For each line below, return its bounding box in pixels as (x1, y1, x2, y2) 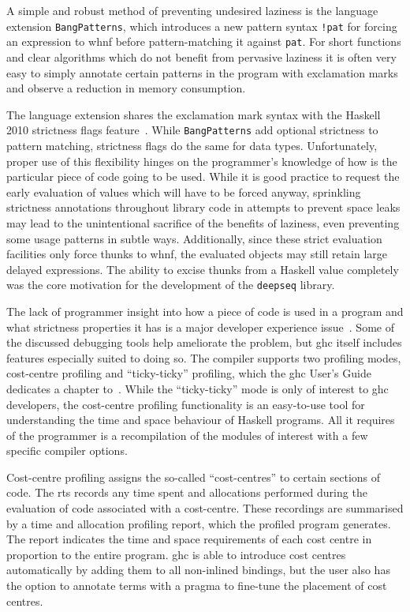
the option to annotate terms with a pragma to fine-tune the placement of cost (6, 577, 387, 594)
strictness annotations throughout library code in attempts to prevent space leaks (6, 199, 401, 216)
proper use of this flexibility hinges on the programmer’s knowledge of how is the (6, 152, 397, 169)
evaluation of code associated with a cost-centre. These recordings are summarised (6, 500, 404, 516)
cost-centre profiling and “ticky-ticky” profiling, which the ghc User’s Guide (6, 365, 371, 381)
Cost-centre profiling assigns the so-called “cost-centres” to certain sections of (6, 468, 381, 485)
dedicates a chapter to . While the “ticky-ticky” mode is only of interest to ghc (6, 380, 389, 396)
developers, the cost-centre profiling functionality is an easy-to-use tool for (6, 396, 365, 412)
